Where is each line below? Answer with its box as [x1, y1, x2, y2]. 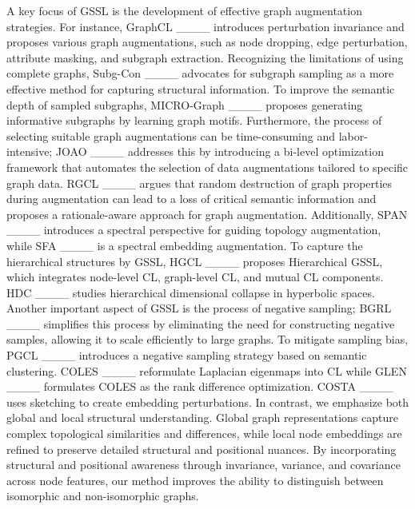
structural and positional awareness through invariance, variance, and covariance [6, 456, 401, 473]
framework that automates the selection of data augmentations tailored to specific [6, 158, 409, 175]
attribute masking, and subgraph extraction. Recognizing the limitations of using [6, 49, 404, 66]
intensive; [6, 143, 53, 160]
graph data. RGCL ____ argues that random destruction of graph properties [6, 174, 393, 191]
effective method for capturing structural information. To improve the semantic [6, 80, 395, 97]
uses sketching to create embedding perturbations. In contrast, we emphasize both [6, 393, 409, 410]
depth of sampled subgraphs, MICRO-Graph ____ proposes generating [6, 96, 363, 113]
